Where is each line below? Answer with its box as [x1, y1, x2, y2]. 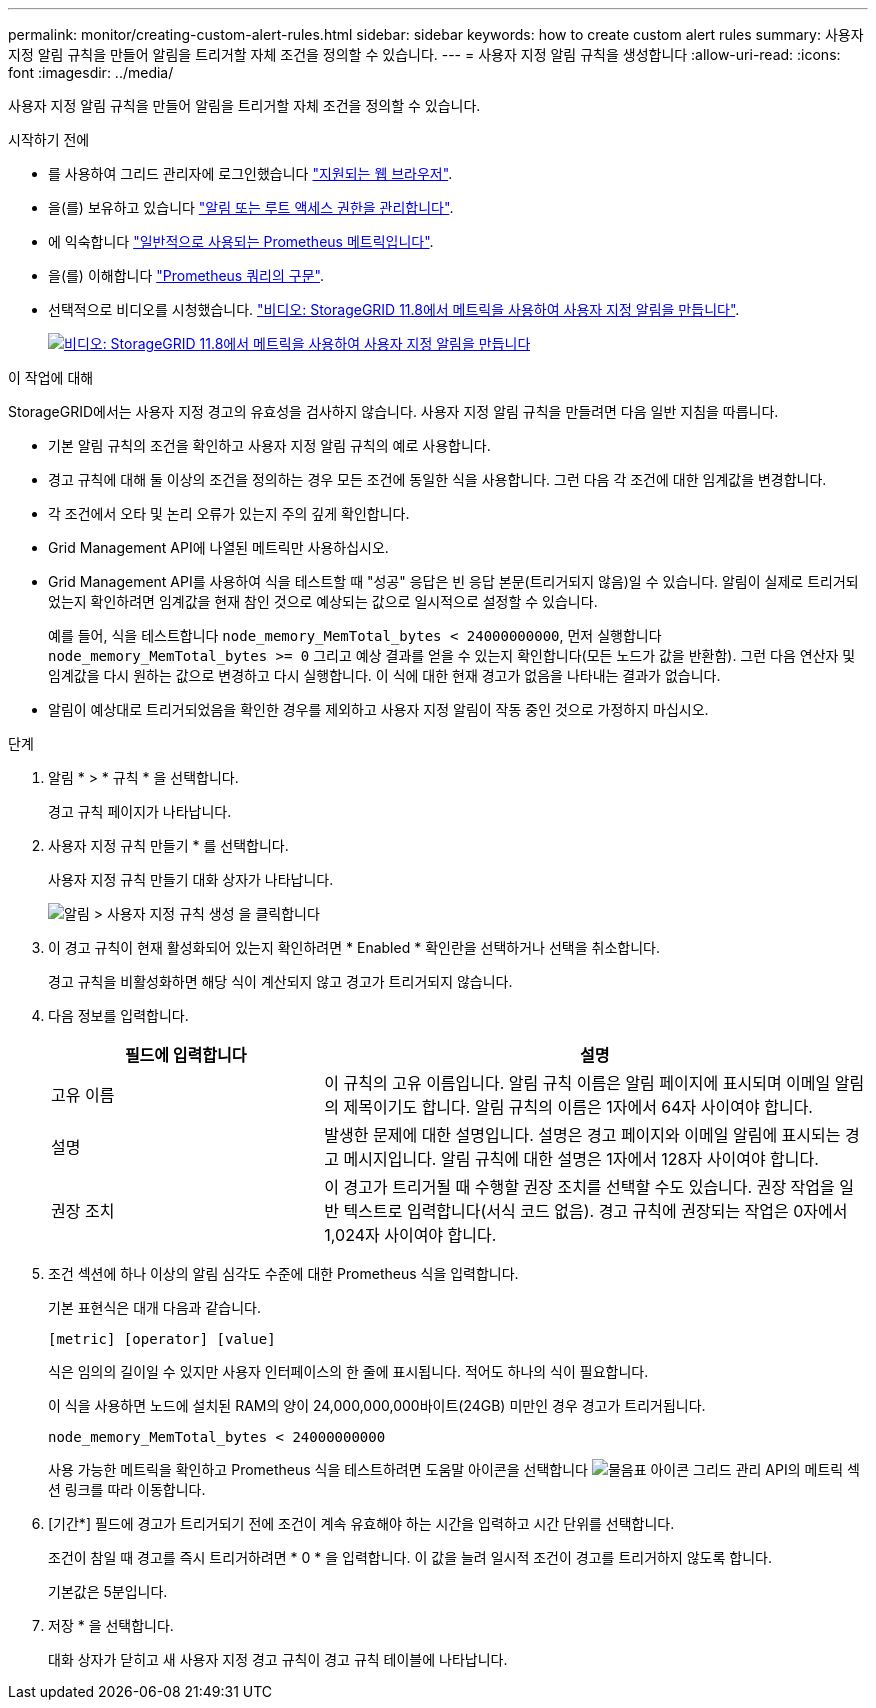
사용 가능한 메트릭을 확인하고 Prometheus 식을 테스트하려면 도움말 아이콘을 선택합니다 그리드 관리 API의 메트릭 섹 [48, 1461, 860, 1478]
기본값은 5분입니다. [48, 1583, 168, 1600]
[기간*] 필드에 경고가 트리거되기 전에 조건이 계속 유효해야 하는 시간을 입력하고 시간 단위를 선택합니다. [48, 1515, 675, 1532]
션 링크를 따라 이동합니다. [48, 1481, 206, 1498]
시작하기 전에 [8, 131, 90, 148]
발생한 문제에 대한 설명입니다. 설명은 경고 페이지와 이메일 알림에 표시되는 [324, 1125, 841, 1145]
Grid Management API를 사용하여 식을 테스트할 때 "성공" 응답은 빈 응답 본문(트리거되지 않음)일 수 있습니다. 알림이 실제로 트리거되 [48, 573, 859, 590]
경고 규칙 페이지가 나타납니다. [48, 803, 232, 820]
